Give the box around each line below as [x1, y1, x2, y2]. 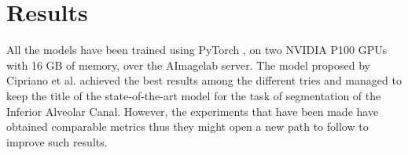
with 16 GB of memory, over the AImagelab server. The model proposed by [6, 56, 370, 73]
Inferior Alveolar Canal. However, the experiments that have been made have [6, 103, 379, 119]
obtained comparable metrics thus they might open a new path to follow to [6, 118, 369, 135]
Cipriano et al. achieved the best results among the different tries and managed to [6, 72, 402, 88]
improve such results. [6, 133, 108, 150]
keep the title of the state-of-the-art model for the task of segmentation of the [6, 87, 381, 103]
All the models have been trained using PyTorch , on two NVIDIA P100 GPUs [6, 41, 388, 58]
